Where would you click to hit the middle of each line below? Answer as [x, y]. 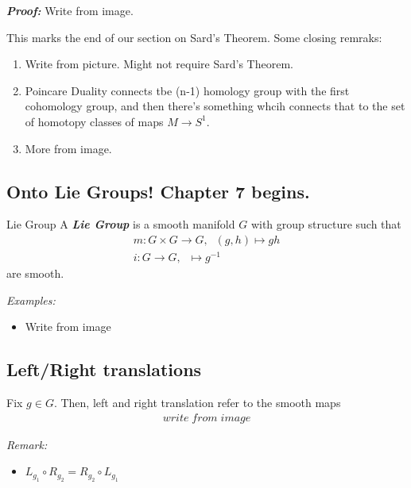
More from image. [68, 148]
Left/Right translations [104, 369]
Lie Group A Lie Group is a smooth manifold [121, 224]
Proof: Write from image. [70, 10]
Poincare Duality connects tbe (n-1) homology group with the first [187, 90]
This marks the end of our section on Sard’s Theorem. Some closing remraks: [194, 37]
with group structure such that [326, 224]
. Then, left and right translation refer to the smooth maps [197, 403]
